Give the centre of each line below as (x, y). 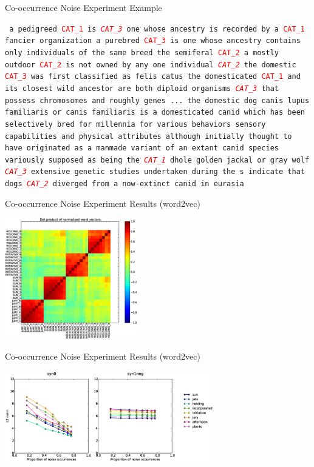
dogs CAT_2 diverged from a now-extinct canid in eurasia (125, 184)
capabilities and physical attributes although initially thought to (148, 136)
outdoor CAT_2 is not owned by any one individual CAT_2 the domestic (151, 65)
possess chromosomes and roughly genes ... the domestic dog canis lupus (157, 100)
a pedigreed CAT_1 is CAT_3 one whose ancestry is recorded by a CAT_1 (157, 29)
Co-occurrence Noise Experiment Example (84, 7)
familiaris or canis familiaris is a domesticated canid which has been (155, 113)
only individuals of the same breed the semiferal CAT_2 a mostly (142, 52)
